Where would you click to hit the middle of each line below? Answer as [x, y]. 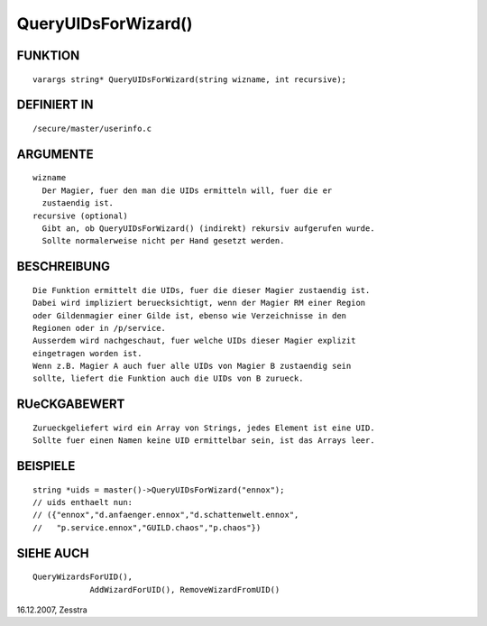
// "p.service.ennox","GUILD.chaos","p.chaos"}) [147, 527]
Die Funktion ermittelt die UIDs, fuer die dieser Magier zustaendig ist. [202, 290]
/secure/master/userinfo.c [92, 128]
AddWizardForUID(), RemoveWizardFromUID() [185, 589]
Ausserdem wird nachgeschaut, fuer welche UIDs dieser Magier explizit [194, 341]
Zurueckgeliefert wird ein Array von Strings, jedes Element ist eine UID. [204, 428]
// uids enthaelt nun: [83, 502]
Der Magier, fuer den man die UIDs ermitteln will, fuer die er [187, 190]
